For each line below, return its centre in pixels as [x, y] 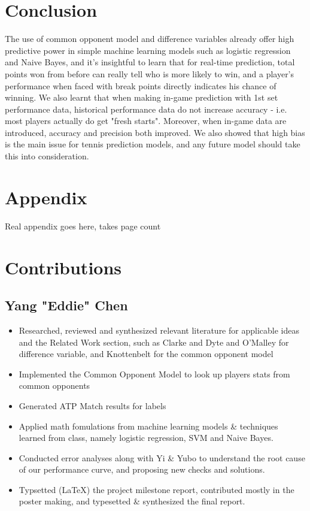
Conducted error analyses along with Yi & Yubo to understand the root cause [162, 457]
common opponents [54, 385]
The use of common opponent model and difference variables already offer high [150, 39]
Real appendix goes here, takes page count [83, 226]
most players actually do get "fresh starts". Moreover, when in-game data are [146, 121]
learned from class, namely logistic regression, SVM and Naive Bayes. [146, 438]
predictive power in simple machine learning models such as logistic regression [148, 50]
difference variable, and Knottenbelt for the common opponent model [146, 354]
